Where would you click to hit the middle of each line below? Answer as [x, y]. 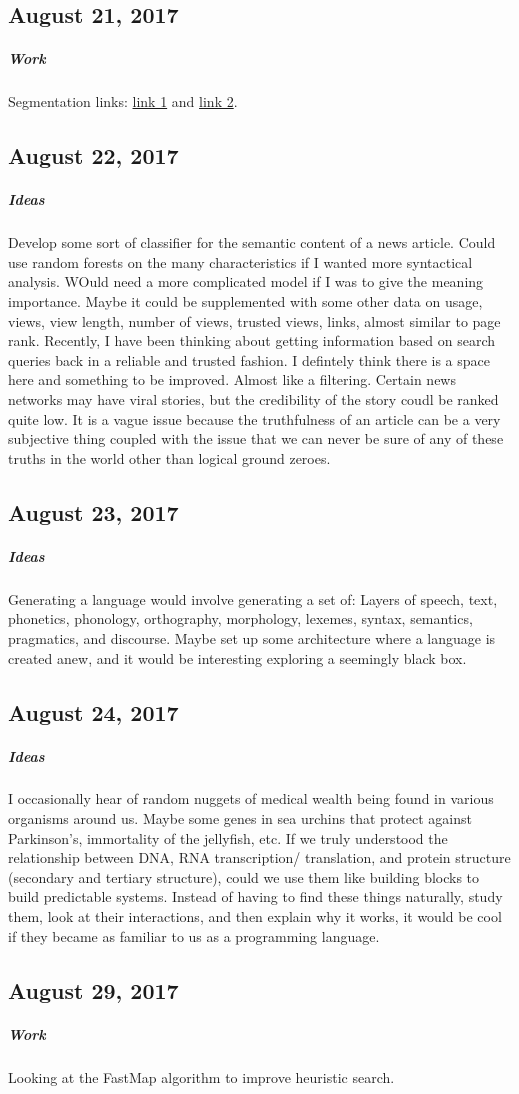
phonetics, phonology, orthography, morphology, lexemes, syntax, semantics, [240, 618]
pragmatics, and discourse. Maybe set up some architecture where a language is [252, 637]
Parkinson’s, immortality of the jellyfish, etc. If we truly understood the [228, 837]
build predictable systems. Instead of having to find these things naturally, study [255, 896]
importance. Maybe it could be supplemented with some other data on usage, [245, 301]
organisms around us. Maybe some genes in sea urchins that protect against [240, 818]
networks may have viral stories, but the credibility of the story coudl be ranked [253, 399]
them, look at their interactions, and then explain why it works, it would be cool [255, 916]
